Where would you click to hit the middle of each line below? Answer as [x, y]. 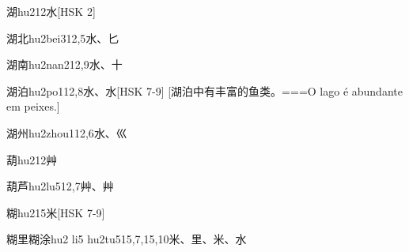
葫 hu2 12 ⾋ [32, 159]
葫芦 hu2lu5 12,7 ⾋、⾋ [60, 186]
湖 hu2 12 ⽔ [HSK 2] [51, 11]
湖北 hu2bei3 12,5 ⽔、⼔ [63, 38]
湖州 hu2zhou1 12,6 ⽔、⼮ [67, 132]
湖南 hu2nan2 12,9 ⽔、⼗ [64, 64]
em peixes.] [33, 106]
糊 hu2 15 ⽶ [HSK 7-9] [56, 212]
